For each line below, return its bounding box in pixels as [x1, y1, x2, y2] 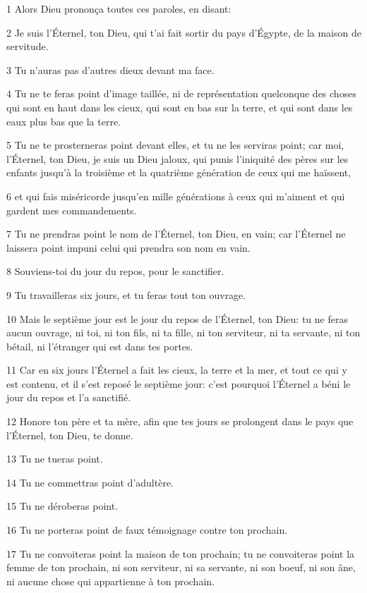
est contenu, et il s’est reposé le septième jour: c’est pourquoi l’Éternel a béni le [6, 376, 351, 391]
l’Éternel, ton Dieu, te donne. [6, 427, 133, 442]
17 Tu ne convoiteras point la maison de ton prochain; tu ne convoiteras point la [6, 546, 355, 561]
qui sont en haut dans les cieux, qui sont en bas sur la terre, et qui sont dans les [6, 99, 353, 114]
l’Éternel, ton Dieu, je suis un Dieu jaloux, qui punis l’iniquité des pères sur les [6, 151, 349, 166]
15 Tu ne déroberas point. [6, 499, 119, 513]
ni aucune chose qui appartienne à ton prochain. [6, 573, 215, 588]
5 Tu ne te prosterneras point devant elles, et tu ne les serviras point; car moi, [6, 137, 344, 152]
